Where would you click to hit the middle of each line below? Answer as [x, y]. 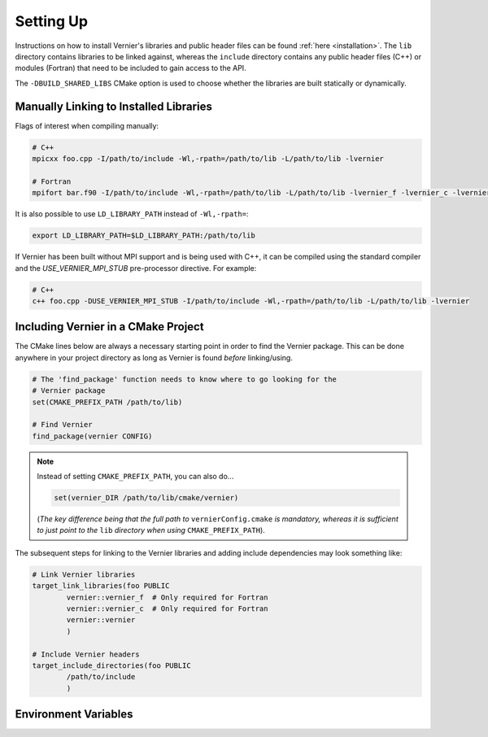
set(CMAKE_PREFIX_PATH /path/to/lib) [107, 402]
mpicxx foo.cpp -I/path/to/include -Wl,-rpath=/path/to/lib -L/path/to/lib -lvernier [208, 159]
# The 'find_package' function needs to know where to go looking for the [185, 379]
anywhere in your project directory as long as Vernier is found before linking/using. [154, 357]
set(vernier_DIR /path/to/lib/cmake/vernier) [146, 498]
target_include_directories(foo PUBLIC [111, 665]
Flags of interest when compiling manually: [87, 125]
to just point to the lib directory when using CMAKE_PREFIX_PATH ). [151, 530]
